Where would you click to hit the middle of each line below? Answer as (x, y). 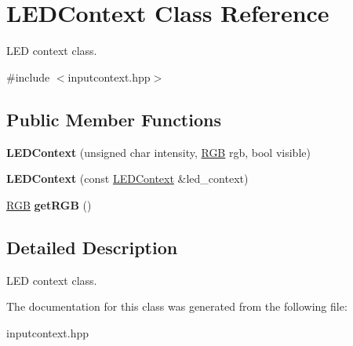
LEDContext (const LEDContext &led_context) (127, 178)
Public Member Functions (114, 119)
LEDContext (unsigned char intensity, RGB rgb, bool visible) (158, 152)
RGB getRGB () (49, 204)
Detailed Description (92, 247)
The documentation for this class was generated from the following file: (177, 306)
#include (28, 76)
